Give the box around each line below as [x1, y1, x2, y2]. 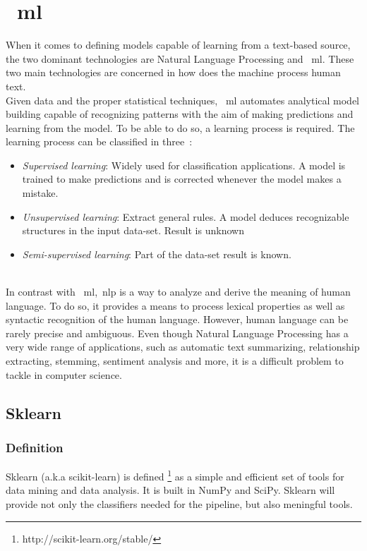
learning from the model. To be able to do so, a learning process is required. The [6, 120, 355, 135]
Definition [6, 438, 64, 456]
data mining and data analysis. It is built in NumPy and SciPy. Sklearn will [6, 483, 335, 497]
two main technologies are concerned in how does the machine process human [6, 65, 341, 80]
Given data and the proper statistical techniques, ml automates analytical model [6, 92, 359, 107]
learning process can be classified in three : [6, 134, 193, 149]
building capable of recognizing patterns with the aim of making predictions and [6, 107, 354, 121]
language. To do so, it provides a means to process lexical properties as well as [6, 298, 345, 313]
